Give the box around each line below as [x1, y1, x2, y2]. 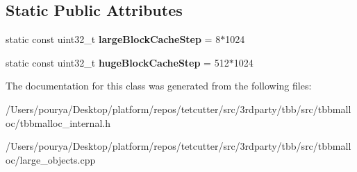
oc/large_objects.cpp [6, 152, 96, 166]
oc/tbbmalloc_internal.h [6, 115, 110, 130]
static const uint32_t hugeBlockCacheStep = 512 [6, 55, 229, 69]
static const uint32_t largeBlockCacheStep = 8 [6, 32, 221, 46]
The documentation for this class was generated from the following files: [6, 78, 312, 93]
